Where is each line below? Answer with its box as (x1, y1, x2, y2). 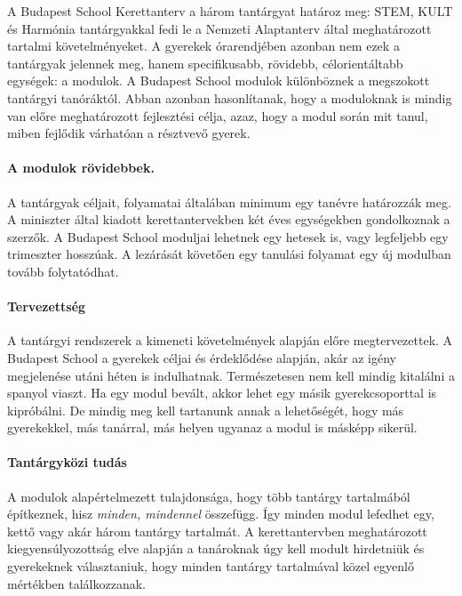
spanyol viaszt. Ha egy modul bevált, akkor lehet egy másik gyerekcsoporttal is (7, 383, 437, 402)
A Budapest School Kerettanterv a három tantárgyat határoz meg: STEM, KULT (7, 2, 453, 20)
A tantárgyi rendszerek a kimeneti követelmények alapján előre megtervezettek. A (7, 331, 453, 350)
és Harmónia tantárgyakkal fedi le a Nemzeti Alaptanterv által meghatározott (7, 19, 432, 37)
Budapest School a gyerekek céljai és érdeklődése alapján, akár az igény (7, 348, 397, 366)
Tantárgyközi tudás (7, 453, 127, 471)
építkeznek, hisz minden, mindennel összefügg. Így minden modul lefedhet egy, (7, 504, 434, 523)
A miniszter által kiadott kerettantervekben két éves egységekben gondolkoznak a (7, 210, 450, 229)
